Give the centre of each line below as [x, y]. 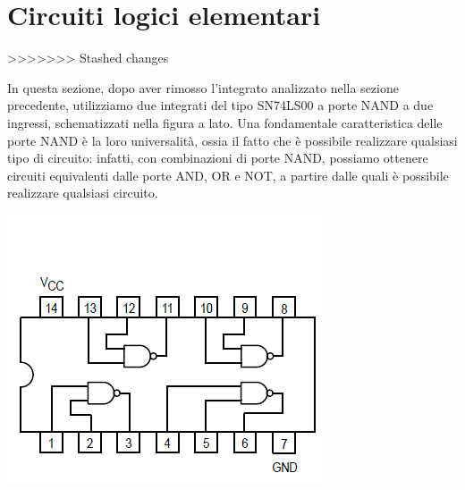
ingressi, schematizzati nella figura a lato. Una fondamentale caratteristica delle [225, 122]
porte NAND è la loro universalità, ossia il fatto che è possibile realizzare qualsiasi [232, 140]
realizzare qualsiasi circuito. [83, 193]
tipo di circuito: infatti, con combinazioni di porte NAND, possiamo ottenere [218, 158]
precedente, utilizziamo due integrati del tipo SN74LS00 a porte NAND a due [220, 105]
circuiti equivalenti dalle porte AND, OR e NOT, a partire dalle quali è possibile [228, 175]
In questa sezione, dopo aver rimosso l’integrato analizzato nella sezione [203, 87]
